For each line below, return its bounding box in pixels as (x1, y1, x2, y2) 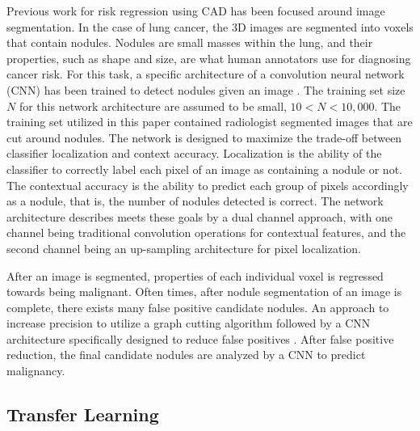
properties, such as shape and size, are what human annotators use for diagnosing (6, 49, 411, 66)
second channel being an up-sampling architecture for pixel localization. (6, 239, 361, 256)
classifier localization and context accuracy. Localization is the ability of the (6, 145, 382, 162)
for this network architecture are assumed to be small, (19, 97, 287, 114)
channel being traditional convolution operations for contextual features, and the (6, 224, 406, 241)
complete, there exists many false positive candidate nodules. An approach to (6, 298, 389, 315)
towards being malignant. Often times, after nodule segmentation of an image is (6, 283, 402, 300)
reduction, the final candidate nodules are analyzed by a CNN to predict (6, 346, 366, 363)
